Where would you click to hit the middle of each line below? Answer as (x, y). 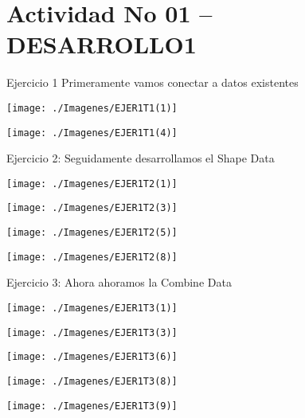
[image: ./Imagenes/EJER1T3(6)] (92, 357)
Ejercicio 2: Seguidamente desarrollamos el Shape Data (141, 158)
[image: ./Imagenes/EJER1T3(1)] (92, 309)
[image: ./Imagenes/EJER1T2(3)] (92, 208)
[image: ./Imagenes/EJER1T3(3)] (92, 332)
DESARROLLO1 (102, 44)
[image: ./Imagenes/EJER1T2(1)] (92, 184)
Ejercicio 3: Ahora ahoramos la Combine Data (119, 282)
